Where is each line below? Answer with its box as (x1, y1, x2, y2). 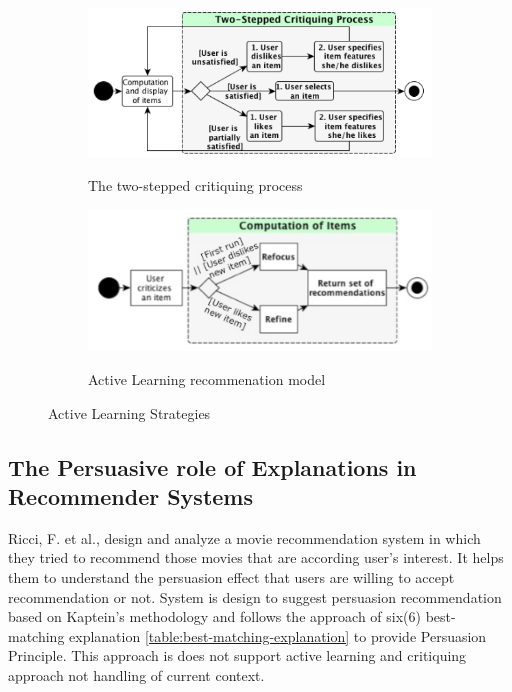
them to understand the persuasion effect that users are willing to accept (8, 567, 455, 588)
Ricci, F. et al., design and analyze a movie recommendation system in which (8, 527, 481, 548)
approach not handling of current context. (8, 665, 265, 686)
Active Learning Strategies (48, 402, 211, 423)
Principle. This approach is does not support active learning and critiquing (8, 645, 467, 666)
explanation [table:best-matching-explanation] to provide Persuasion (69, 625, 487, 646)
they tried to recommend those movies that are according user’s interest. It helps (8, 547, 504, 568)
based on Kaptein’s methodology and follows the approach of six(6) (8, 606, 421, 627)
